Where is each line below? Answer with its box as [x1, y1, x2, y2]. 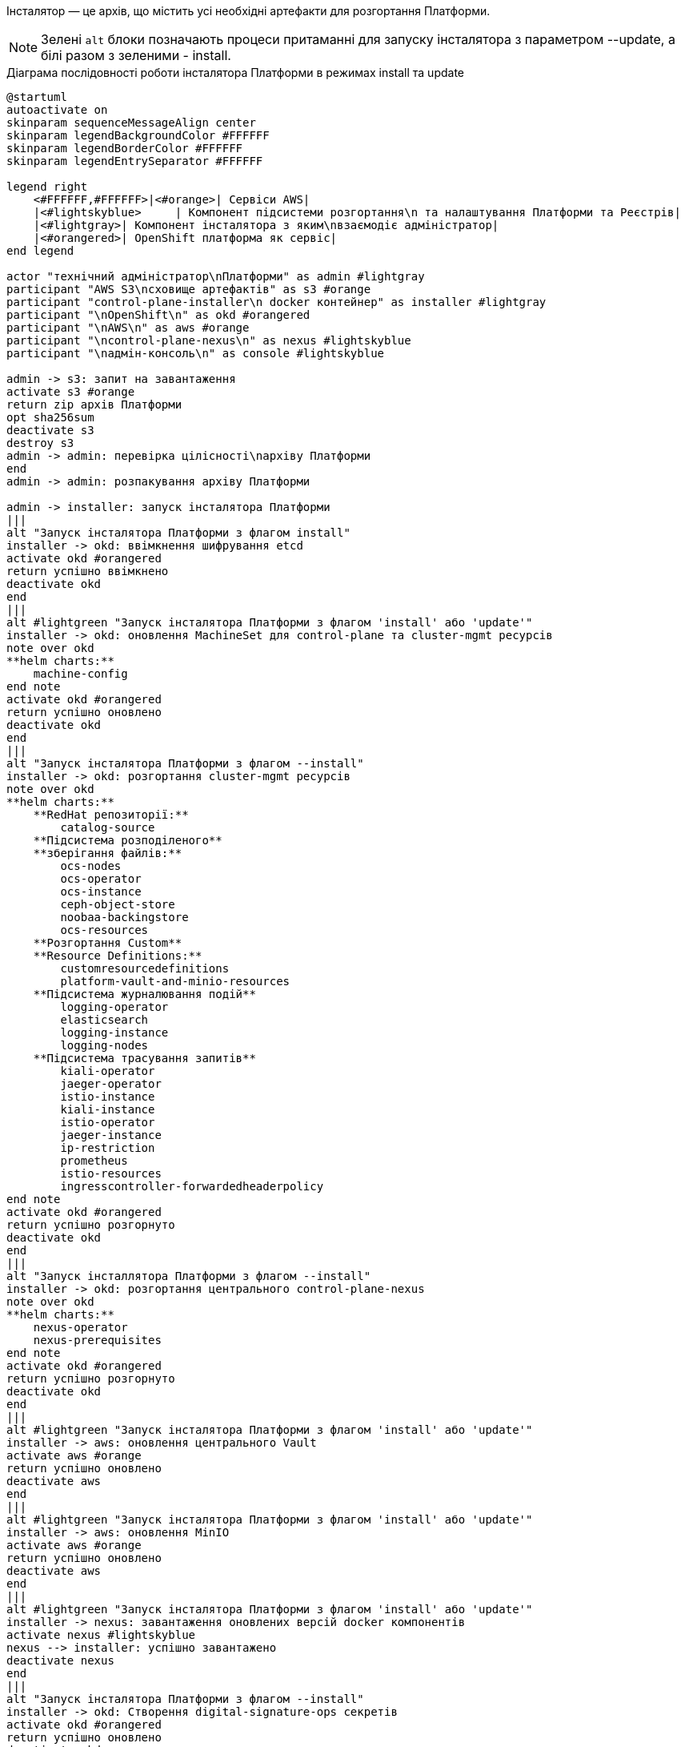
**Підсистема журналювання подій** [33, 988, 256, 1000]
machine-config [33, 667, 128, 680]
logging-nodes [60, 1039, 149, 1052]
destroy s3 [6, 437, 74, 449]
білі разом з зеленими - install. [41, 47, 231, 63]
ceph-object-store [60, 898, 175, 911]
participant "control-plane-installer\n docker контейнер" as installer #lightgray [6, 296, 547, 308]
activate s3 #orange [6, 385, 135, 398]
